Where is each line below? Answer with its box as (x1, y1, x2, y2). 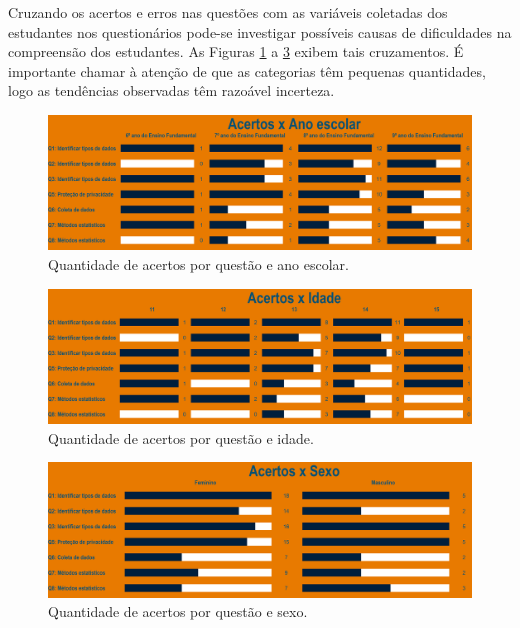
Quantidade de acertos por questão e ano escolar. (48, 253, 349, 274)
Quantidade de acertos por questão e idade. (48, 427, 314, 448)
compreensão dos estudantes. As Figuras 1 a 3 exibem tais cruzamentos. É (8, 41, 464, 62)
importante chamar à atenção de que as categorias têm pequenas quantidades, (8, 60, 486, 81)
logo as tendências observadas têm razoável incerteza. (8, 80, 335, 101)
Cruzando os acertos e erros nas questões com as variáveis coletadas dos (8, 2, 448, 22)
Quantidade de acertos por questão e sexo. (48, 601, 308, 622)
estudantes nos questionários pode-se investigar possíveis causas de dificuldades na (8, 21, 512, 42)
